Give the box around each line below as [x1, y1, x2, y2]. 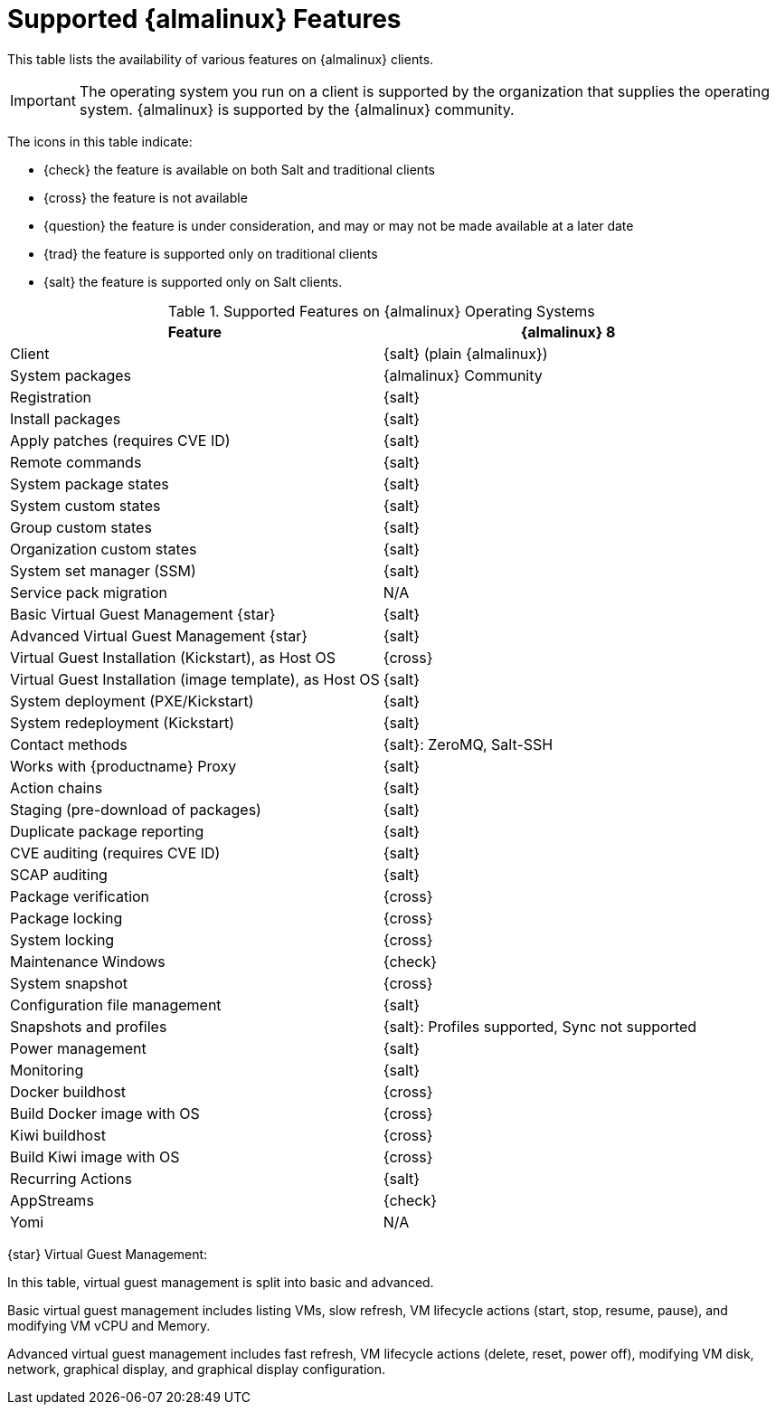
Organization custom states [10, 539, 197, 558]
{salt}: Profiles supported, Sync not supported [383, 1017, 697, 1036]
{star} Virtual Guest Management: [7, 1246, 208, 1262]
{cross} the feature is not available [43, 189, 248, 205]
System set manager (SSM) [10, 561, 196, 580]
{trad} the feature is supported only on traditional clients [43, 245, 378, 261]
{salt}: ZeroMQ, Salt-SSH [383, 734, 554, 753]
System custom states [10, 496, 161, 515]
